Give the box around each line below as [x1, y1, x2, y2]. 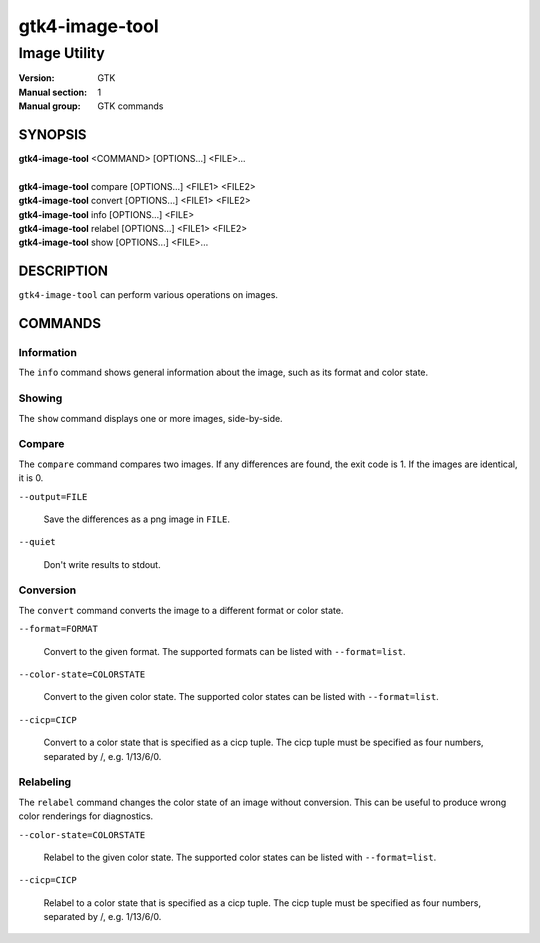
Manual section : [18, 86, 88, 98]
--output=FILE [18, 491, 88, 502]
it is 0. [18, 472, 44, 484]
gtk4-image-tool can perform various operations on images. [18, 289, 279, 301]
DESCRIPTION [18, 263, 109, 280]
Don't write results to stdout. [43, 558, 161, 570]
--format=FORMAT [18, 623, 99, 635]
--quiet [18, 536, 57, 548]
